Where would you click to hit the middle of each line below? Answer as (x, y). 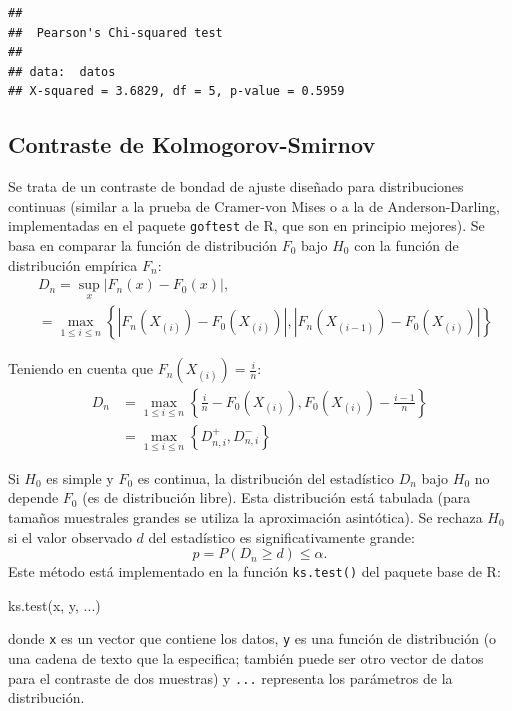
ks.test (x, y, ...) (54, 604)
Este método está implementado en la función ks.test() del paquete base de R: (254, 571)
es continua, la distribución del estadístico (266, 477)
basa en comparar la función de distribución (143, 245)
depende (33, 497)
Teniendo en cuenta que (81, 368)
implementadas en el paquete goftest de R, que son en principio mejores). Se (246, 225)
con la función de (406, 245)
